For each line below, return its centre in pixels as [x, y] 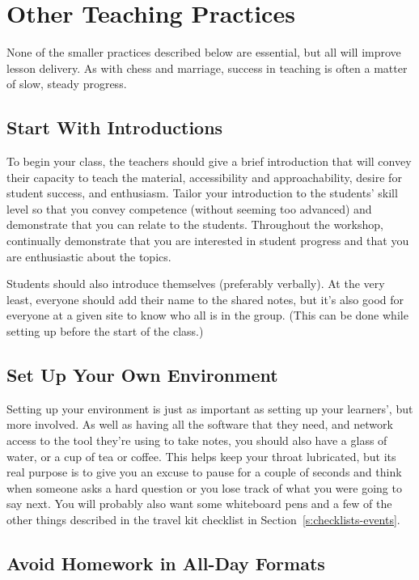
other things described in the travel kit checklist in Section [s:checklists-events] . [203, 519]
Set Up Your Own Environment [142, 375]
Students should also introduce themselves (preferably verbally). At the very [196, 284]
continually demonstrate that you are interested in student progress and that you [208, 241]
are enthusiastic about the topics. [89, 256]
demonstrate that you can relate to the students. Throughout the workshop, [195, 224]
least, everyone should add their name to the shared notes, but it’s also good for [205, 299]
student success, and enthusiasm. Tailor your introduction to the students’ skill [202, 193]
